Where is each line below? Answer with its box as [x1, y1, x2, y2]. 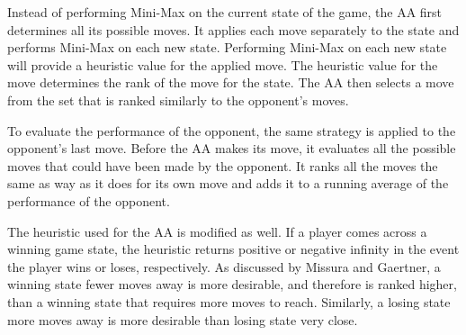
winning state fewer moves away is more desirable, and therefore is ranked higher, [7, 275, 457, 294]
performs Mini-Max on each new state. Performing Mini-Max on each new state [7, 38, 447, 57]
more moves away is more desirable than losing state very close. [7, 310, 358, 329]
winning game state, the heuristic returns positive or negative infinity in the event [7, 240, 460, 258]
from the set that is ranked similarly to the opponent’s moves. [7, 90, 349, 109]
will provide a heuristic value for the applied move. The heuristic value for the [7, 55, 438, 74]
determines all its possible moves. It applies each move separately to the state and [7, 20, 460, 39]
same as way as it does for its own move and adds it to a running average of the [7, 174, 449, 193]
